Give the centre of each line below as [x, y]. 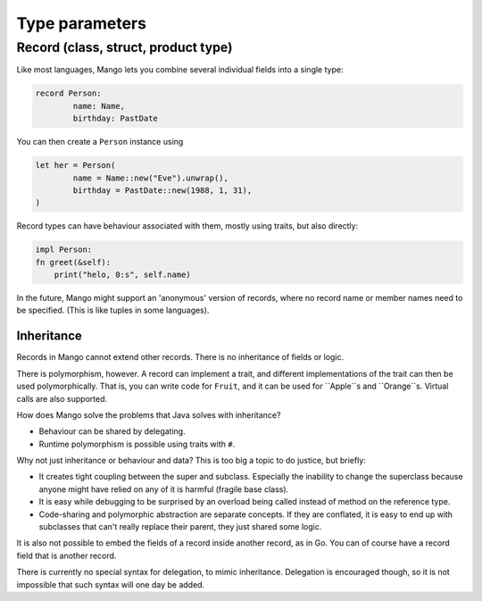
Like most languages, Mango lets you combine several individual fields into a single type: [180, 70]
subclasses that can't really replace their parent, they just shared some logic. [180, 527]
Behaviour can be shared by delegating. [112, 431]
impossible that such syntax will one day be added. [111, 584]
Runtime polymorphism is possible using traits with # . [137, 444]
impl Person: [64, 250]
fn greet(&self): [73, 262]
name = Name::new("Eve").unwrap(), [151, 178]
